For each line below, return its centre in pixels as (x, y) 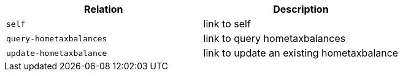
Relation (104, 9)
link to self (227, 24)
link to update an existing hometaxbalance (301, 53)
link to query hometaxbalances (274, 38)
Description (301, 9)
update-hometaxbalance (57, 53)
